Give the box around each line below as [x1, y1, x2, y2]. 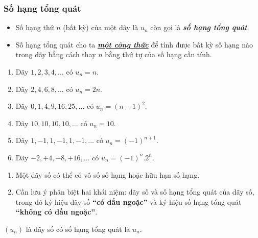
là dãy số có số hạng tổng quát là [26, 223, 130, 234]
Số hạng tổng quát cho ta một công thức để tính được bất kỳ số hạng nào [15, 39, 253, 50]
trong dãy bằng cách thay [15, 49, 96, 60]
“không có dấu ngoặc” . [15, 206, 98, 217]
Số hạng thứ [15, 22, 54, 33]
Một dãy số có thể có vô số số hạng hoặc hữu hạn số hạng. [15, 169, 200, 180]
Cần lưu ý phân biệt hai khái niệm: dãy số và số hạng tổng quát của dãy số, [15, 186, 254, 197]
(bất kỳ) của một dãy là [63, 22, 138, 33]
